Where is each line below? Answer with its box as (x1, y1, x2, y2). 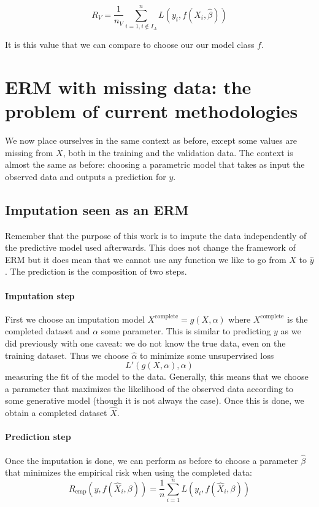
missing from (5, 146, 53, 159)
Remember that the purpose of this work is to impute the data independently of (5, 229, 307, 242)
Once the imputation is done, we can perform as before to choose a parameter (5, 454, 298, 466)
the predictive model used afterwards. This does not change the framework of (5, 241, 296, 254)
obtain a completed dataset (5, 406, 107, 419)
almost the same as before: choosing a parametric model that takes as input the (5, 158, 305, 171)
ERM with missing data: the (5, 74, 252, 99)
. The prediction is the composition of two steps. (5, 265, 187, 278)
